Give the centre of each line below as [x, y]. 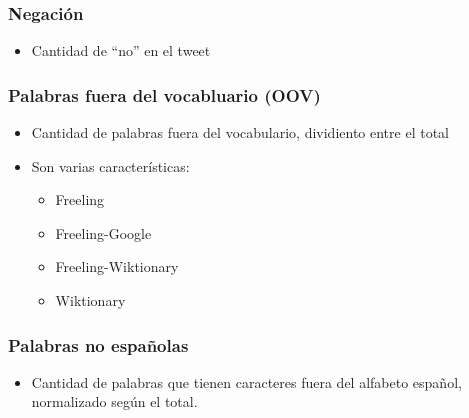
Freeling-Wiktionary [117, 266]
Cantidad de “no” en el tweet [121, 50]
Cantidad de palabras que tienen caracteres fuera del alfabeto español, [246, 381]
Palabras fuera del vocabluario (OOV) [164, 94]
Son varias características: [110, 165]
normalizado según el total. [114, 401]
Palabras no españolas [98, 344]
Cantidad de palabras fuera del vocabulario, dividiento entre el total [240, 132]
